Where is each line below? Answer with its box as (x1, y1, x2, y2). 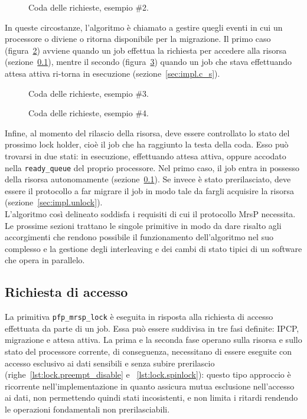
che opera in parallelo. (5, 254, 85, 266)
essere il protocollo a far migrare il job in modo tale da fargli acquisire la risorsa (5, 184, 294, 197)
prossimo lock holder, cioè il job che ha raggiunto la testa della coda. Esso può (5, 138, 289, 150)
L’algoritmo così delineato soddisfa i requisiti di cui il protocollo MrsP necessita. (5, 207, 296, 220)
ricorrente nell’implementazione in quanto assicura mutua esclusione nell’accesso (5, 379, 295, 392)
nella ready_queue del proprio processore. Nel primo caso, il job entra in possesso (5, 161, 300, 174)
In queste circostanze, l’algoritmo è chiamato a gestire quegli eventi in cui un (5, 21, 283, 33)
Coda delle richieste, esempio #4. (28, 107, 149, 119)
